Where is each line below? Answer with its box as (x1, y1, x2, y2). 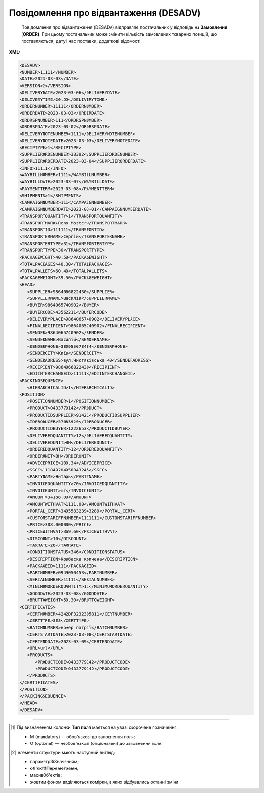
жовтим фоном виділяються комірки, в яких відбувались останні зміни (30, 779, 179, 785)
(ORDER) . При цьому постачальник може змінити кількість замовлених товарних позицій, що (21, 31, 217, 37)
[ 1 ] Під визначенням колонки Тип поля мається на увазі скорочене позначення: (10, 724, 178, 730)
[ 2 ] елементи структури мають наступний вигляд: (10, 749, 115, 755)
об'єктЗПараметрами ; (30, 765, 79, 771)
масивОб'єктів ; (30, 772, 62, 778)
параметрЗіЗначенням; (30, 758, 79, 764)
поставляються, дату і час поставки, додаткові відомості (21, 38, 141, 44)
